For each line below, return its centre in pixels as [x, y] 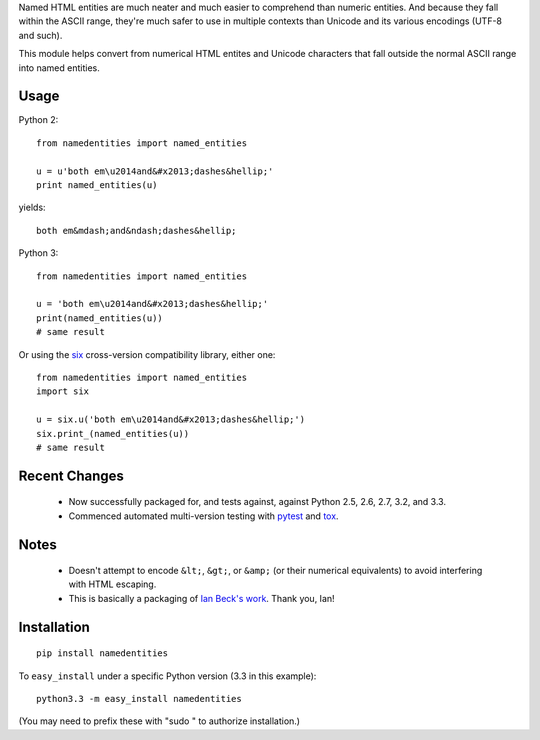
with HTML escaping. [112, 584]
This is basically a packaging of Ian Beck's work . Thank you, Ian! [201, 598]
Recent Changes [71, 475]
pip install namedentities [102, 653]
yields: [32, 207]
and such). [40, 35]
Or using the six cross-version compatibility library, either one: [147, 354]
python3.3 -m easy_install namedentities [139, 699]
